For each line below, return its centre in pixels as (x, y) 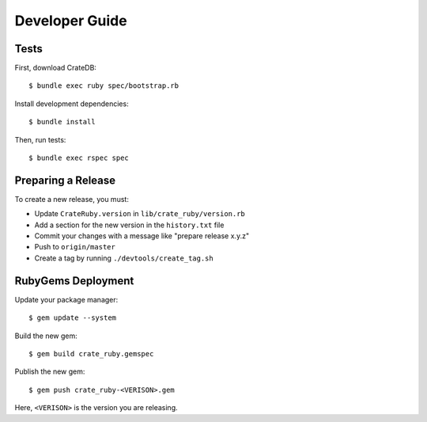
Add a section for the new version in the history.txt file (129, 225)
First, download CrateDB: (55, 68)
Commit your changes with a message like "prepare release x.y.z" (142, 236)
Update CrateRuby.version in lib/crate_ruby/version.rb (140, 214)
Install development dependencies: (72, 104)
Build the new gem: (46, 336)
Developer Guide (71, 21)
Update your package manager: (66, 299)
